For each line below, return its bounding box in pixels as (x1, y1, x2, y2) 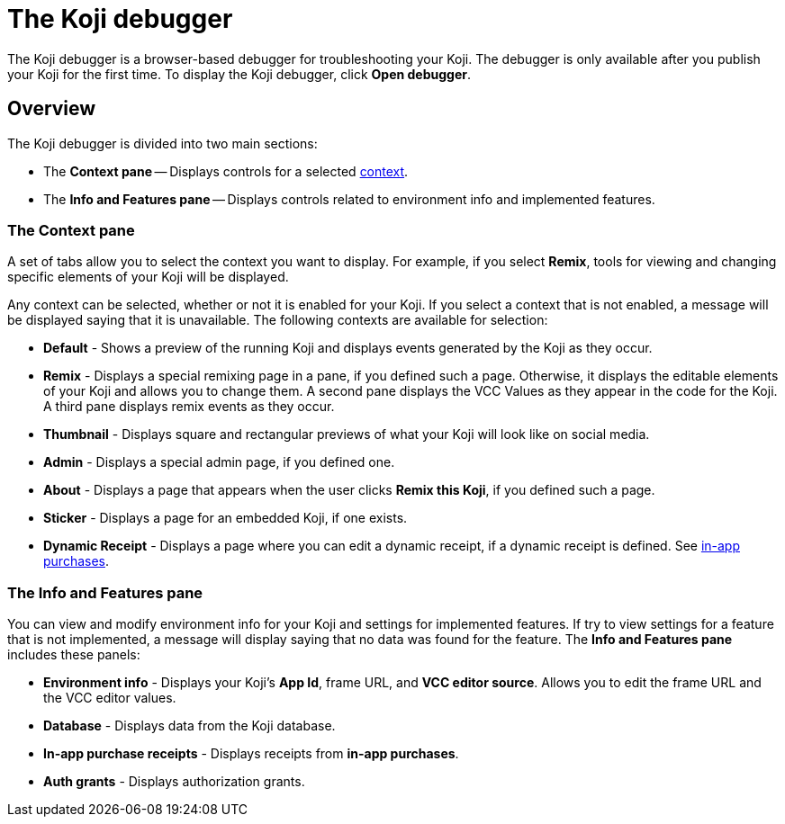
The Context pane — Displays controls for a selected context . (43, 163, 409, 179)
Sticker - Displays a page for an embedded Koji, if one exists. (43, 510, 408, 526)
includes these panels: (7, 647, 140, 663)
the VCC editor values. (43, 690, 176, 706)
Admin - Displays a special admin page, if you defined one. (43, 454, 395, 470)
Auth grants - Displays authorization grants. (43, 774, 305, 790)
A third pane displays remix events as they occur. (43, 399, 335, 415)
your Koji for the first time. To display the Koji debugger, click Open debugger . (7, 66, 472, 82)
